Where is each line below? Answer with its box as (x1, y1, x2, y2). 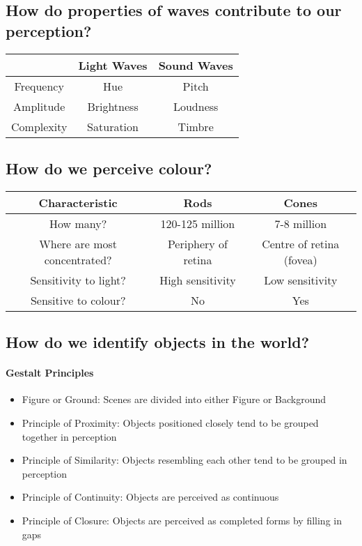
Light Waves (78, 56, 148, 73)
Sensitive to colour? (30, 291, 126, 308)
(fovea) (283, 251, 317, 268)
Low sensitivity (264, 271, 338, 288)
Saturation (87, 118, 139, 135)
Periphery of (167, 235, 228, 252)
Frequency (14, 77, 64, 94)
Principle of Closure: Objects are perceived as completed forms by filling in (22, 513, 342, 527)
